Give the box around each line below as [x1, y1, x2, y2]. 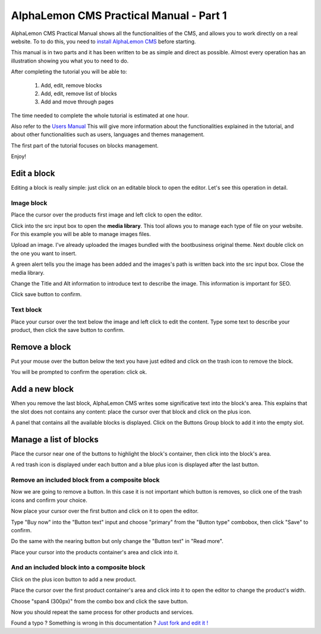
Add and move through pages [40, 98, 114, 105]
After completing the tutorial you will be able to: [11, 68, 127, 76]
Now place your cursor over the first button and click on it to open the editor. [11, 507, 199, 514]
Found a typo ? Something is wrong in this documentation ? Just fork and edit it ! [11, 619, 208, 627]
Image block [11, 199, 48, 207]
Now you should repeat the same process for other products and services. [11, 608, 194, 616]
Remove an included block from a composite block [11, 476, 160, 484]
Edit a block [11, 168, 55, 178]
